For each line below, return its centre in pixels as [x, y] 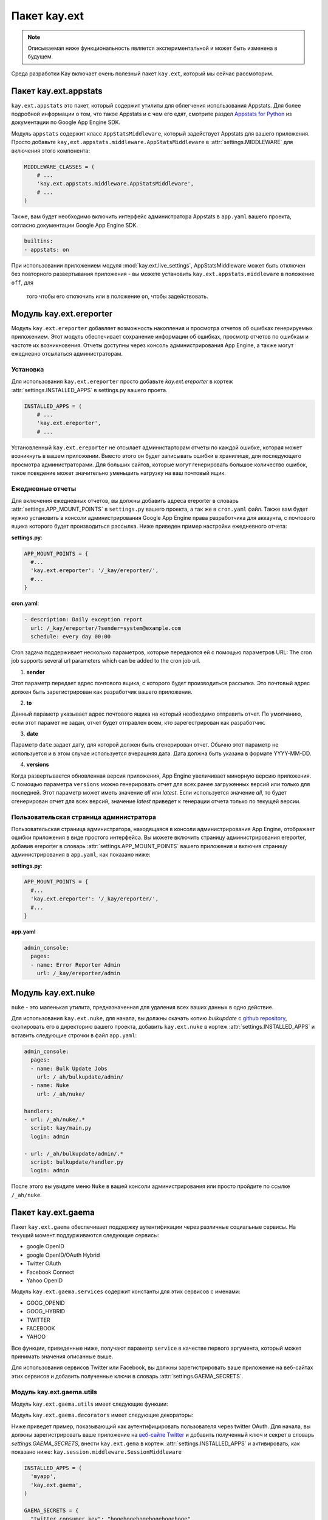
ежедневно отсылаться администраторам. [67, 354]
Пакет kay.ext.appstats [57, 91]
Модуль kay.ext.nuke [53, 993]
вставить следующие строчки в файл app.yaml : [74, 1035]
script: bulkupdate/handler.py [77, 1162]
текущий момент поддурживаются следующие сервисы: [85, 1235]
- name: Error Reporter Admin [76, 965]
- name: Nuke [50, 1086]
